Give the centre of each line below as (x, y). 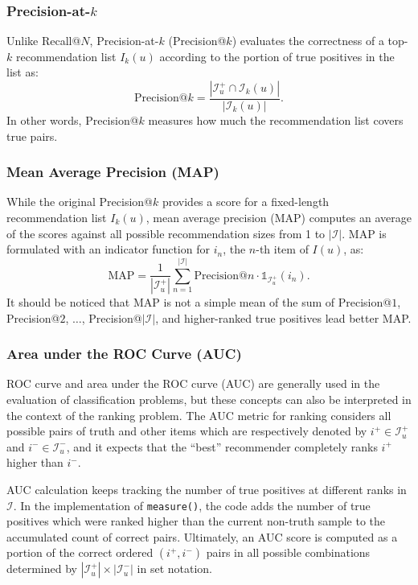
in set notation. (175, 569)
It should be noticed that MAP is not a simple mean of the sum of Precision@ (199, 302)
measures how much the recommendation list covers (276, 120)
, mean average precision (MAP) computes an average (279, 218)
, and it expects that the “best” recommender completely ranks (222, 446)
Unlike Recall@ (44, 41)
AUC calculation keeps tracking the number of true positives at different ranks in (207, 490)
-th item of (282, 249)
